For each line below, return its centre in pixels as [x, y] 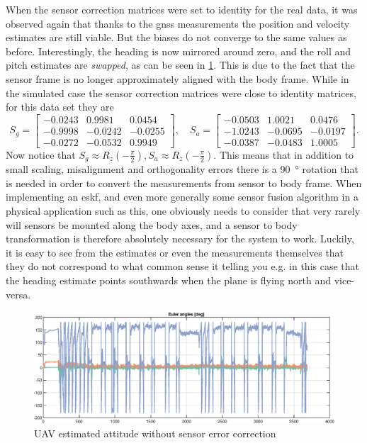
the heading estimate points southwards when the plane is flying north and [168, 280]
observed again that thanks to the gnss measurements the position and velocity [178, 23]
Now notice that [41, 154]
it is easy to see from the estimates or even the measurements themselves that [175, 252]
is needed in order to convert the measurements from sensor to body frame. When [184, 183]
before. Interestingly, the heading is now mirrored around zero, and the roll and [179, 51]
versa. [18, 294]
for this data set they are [60, 107]
